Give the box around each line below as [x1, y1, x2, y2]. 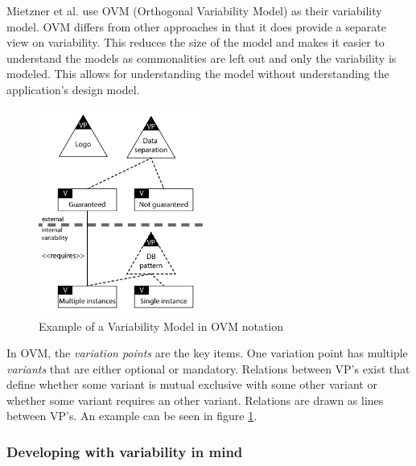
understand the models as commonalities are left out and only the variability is [6, 49, 397, 66]
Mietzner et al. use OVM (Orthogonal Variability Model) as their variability [6, 2, 382, 19]
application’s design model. [6, 80, 140, 97]
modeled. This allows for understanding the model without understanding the [6, 65, 389, 82]
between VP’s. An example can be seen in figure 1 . [6, 407, 257, 424]
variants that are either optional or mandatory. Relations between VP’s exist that [6, 360, 410, 377]
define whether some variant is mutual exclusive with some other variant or [6, 376, 377, 393]
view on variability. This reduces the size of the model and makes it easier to [6, 34, 385, 51]
